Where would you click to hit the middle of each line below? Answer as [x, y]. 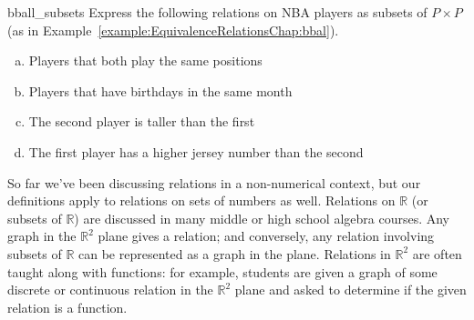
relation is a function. [67, 307]
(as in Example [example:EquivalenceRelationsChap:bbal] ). [173, 30]
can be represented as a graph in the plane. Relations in [235, 253]
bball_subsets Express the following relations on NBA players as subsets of [217, 12]
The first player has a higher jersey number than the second [196, 151]
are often [437, 253]
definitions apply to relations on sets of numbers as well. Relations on [201, 200]
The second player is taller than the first [142, 121]
